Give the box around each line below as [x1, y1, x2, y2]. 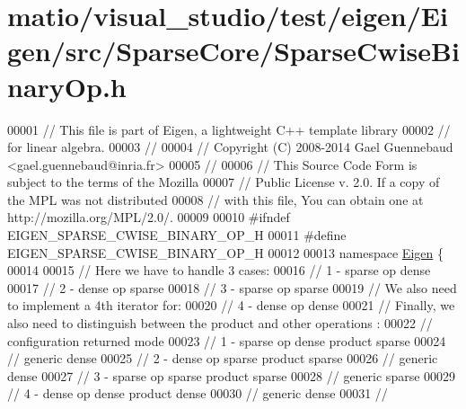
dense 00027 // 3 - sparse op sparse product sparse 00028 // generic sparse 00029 [7, 366, 456, 385]
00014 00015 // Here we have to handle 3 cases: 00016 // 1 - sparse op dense [7, 261, 431, 280]
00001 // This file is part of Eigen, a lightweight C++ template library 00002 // [7, 120, 451, 138]
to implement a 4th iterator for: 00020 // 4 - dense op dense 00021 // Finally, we [7, 296, 455, 315]
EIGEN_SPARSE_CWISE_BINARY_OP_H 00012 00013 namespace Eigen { [7, 243, 444, 262]
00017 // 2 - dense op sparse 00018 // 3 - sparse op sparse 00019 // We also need [7, 278, 457, 297]
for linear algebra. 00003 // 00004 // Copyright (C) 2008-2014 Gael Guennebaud [7, 138, 453, 156]
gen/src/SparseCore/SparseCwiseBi [7, 32, 460, 69]
